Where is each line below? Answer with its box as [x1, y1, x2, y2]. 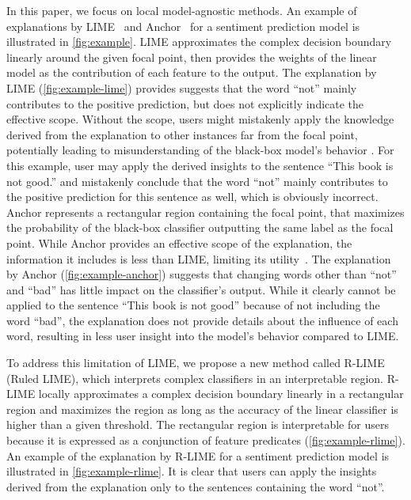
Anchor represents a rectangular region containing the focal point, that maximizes [6, 203, 405, 220]
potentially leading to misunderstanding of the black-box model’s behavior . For [6, 142, 394, 158]
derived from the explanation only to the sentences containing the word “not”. [6, 478, 385, 494]
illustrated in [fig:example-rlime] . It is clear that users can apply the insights [6, 463, 377, 479]
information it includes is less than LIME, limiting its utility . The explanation [6, 250, 391, 267]
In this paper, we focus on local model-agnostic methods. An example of [6, 2, 357, 18]
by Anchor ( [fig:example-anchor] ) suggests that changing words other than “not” [6, 266, 397, 282]
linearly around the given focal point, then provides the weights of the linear [6, 48, 377, 65]
